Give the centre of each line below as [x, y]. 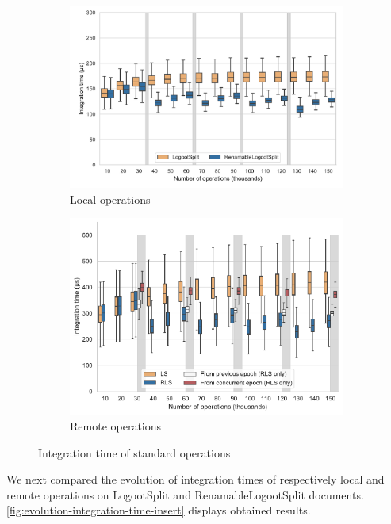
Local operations [110, 199]
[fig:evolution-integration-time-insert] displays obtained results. [159, 510]
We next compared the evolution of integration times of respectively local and [195, 479]
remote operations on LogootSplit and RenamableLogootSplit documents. [185, 494]
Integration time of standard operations [134, 452]
